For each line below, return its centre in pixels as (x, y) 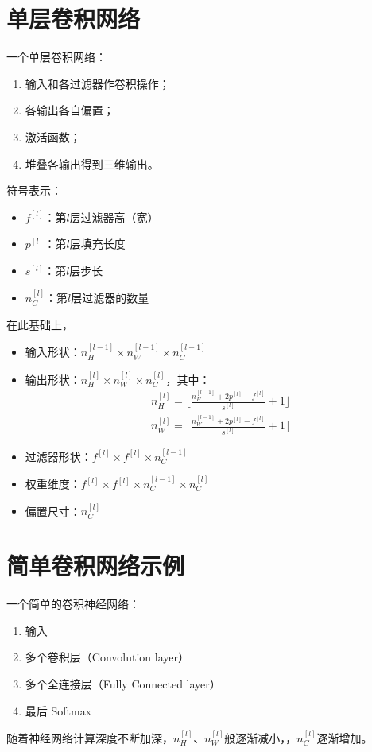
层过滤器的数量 (110, 298)
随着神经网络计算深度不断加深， (90, 737)
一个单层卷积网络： (56, 57)
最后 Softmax (58, 710)
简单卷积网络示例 (96, 566)
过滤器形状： (58, 456)
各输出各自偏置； (70, 110)
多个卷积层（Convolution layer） (107, 657)
